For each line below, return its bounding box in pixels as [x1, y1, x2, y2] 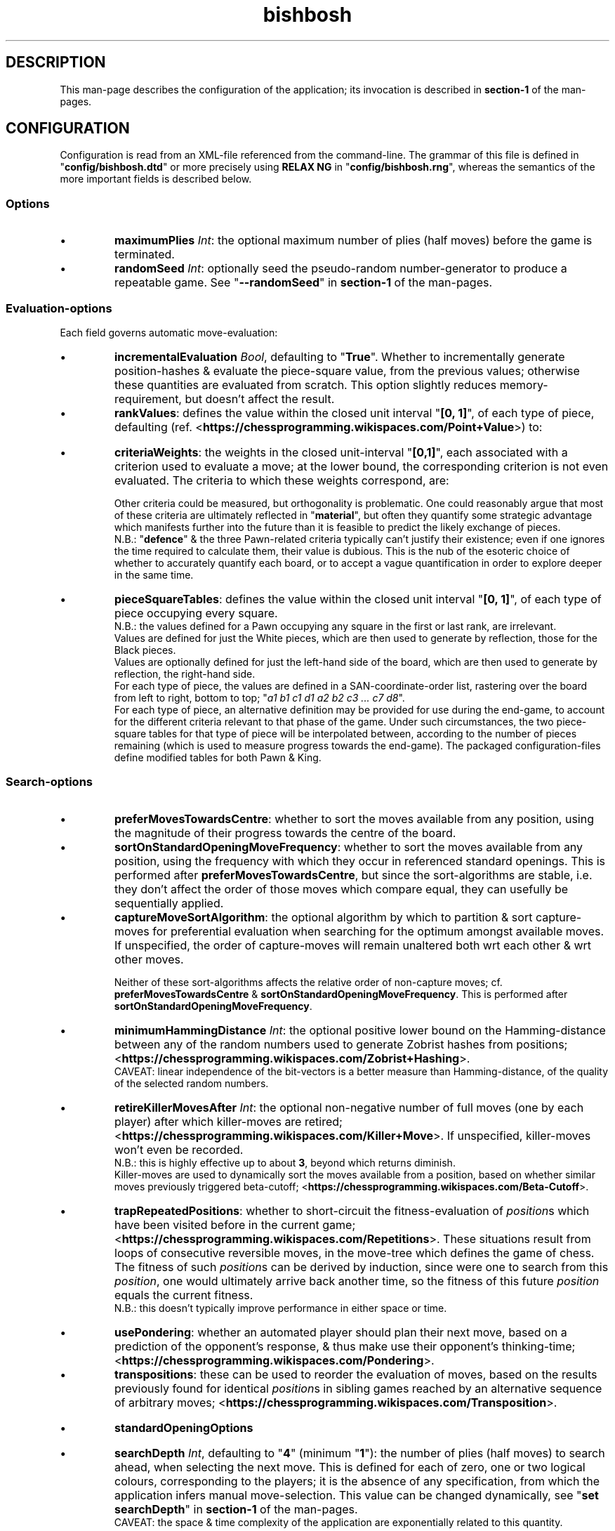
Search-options [6, 775, 93, 789]
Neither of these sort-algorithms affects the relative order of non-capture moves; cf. [114, 975, 503, 988]
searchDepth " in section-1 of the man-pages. [114, 1502, 358, 1516]
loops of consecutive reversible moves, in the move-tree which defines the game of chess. [114, 1245, 595, 1260]
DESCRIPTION [6, 53, 106, 72]
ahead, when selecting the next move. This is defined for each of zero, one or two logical [114, 1459, 586, 1474]
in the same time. [114, 568, 194, 581]
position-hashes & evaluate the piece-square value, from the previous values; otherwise [114, 363, 580, 378]
